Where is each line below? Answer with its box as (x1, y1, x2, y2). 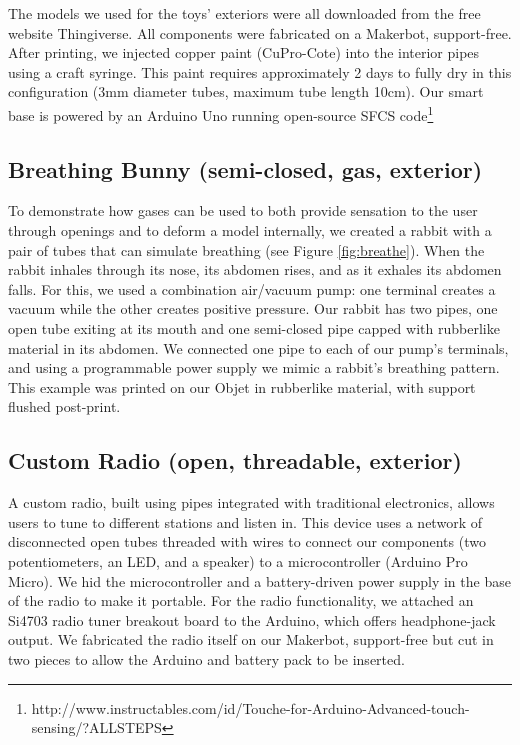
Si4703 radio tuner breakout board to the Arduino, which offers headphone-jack (8, 609, 496, 630)
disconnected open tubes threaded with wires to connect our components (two (8, 531, 486, 552)
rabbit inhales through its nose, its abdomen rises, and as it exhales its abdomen (8, 259, 502, 280)
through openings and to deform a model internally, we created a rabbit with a (8, 220, 492, 241)
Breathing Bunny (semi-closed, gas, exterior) (8, 153, 483, 184)
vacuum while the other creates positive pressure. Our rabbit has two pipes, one (8, 298, 498, 319)
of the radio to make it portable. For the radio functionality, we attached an (8, 590, 474, 611)
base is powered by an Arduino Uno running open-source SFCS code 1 (8, 101, 434, 125)
